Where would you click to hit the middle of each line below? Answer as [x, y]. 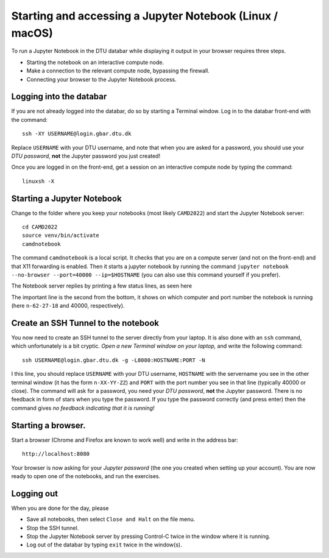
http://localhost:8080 [56, 454]
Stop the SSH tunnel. [53, 528]
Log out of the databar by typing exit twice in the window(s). [104, 545]
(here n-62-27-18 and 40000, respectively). [68, 306]
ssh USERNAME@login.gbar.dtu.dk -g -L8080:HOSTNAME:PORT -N [114, 360]
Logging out [34, 493]
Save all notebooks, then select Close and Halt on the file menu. [111, 519]
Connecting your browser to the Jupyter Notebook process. [101, 79]
